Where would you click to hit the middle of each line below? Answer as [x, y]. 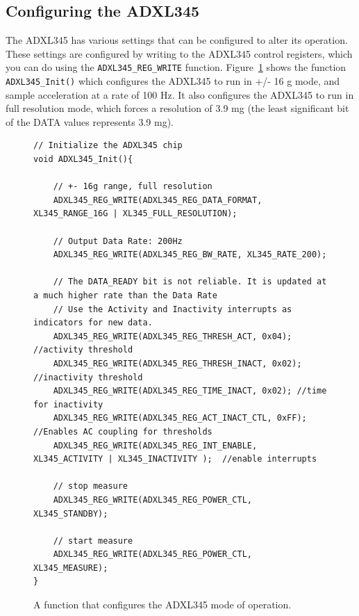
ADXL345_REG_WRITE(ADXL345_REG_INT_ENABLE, [155, 445]
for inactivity [68, 404]
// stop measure [91, 486]
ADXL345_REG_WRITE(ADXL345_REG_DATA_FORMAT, [158, 200]
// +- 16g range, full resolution [133, 187]
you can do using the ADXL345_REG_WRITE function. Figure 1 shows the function [176, 67]
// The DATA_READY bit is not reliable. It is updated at [190, 282]
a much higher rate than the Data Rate [125, 296]
